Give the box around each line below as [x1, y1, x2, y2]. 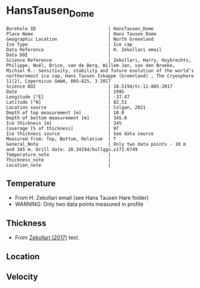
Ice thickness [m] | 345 [6, 120, 122, 126]
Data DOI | [6, 52, 111, 58]
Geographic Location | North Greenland [6, 36, 154, 42]
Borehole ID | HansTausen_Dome [6, 25, 154, 32]
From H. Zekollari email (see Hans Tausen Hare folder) [14, 194, 149, 202]
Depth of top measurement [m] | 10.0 [6, 109, 125, 116]
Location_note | [6, 162, 111, 168]
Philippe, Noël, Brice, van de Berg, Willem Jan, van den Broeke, [6, 62, 175, 68]
